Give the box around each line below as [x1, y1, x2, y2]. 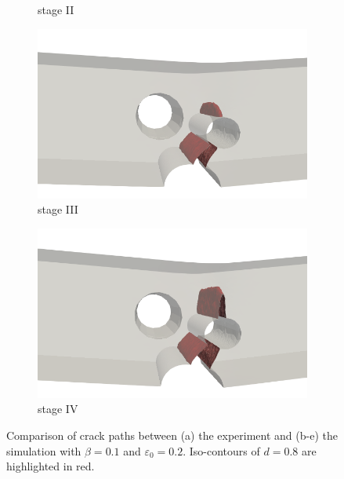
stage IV [38, 400, 78, 417]
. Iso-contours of [183, 442, 260, 459]
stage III [38, 201, 78, 218]
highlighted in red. [6, 458, 95, 474]
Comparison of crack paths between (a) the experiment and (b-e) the [6, 426, 338, 443]
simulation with [6, 442, 81, 459]
